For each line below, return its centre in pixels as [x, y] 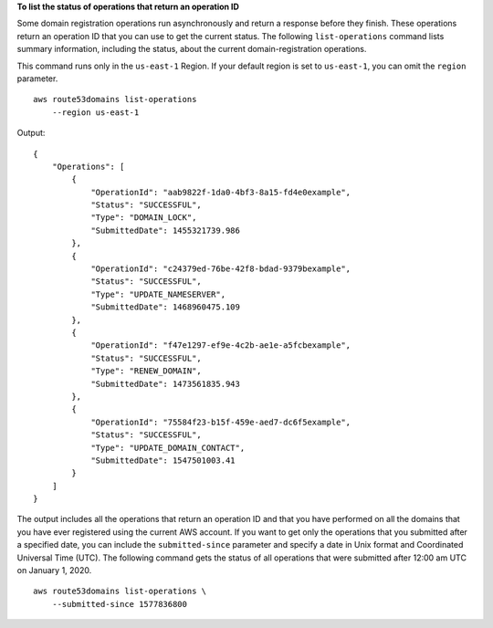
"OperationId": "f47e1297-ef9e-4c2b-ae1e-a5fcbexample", [221, 345]
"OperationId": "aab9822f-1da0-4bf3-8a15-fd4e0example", [221, 192]
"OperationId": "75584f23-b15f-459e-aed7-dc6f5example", [221, 422]
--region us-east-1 [95, 112]
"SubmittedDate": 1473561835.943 [166, 384]
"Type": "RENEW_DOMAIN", [147, 371]
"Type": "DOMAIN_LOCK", [144, 218]
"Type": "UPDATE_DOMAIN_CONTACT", [168, 448]
